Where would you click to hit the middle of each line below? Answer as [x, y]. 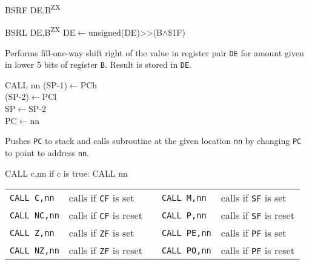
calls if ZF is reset [105, 250]
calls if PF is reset [257, 250]
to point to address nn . [47, 152]
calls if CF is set [101, 198]
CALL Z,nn [32, 233]
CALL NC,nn [35, 215]
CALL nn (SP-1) [36, 84]
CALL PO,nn [186, 250]
